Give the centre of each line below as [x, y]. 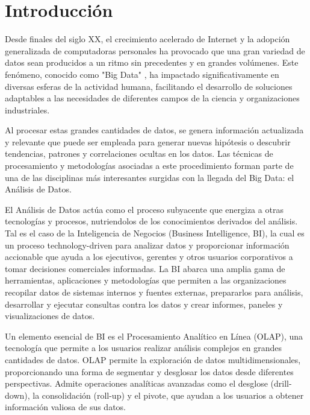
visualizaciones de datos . [50, 316]
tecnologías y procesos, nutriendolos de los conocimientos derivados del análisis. [151, 221]
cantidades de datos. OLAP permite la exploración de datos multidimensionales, [153, 359]
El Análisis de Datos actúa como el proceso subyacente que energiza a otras [144, 209]
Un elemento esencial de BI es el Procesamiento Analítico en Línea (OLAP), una [154, 336]
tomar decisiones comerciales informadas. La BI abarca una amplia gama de [145, 268]
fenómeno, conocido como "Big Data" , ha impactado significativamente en [142, 74]
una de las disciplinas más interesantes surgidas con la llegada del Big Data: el [150, 177]
